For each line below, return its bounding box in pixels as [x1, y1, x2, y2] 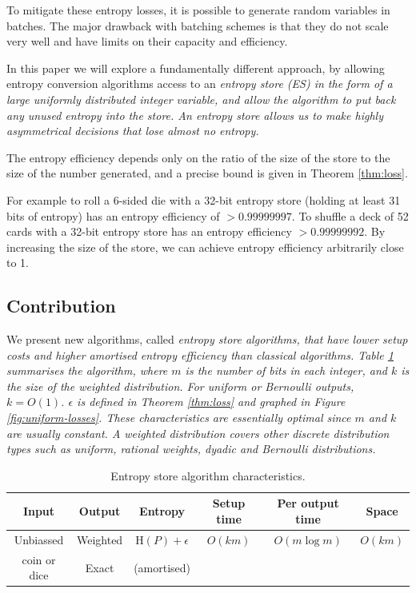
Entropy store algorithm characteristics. [110, 467, 306, 484]
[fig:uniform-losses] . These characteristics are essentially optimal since [6, 409, 351, 426]
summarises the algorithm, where [6, 362, 168, 379]
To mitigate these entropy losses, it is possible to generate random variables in [6, 2, 390, 18]
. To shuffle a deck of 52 [291, 207, 409, 224]
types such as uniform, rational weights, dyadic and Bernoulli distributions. [6, 440, 376, 457]
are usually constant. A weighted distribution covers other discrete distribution [6, 424, 390, 441]
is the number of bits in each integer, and [185, 362, 387, 379]
